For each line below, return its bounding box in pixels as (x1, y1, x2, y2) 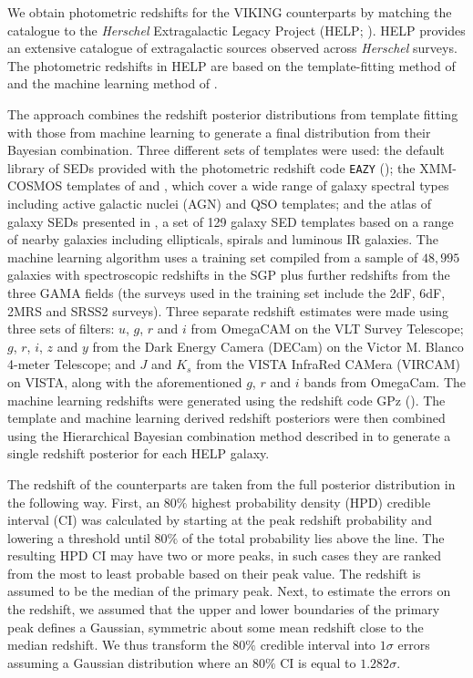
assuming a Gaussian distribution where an (7, 652, 249, 672)
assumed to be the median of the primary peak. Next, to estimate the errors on (7, 581, 451, 601)
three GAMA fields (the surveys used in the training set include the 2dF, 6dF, (7, 282, 446, 302)
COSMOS (7, 176, 63, 195)
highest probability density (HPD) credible (191, 492, 431, 511)
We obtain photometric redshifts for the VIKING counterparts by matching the (7, 3, 452, 21)
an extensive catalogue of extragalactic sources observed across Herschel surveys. (7, 38, 458, 57)
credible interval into (260, 635, 376, 654)
